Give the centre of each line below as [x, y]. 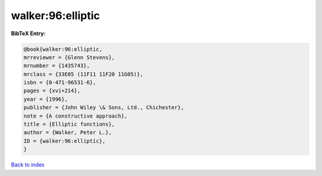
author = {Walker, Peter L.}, [68, 132]
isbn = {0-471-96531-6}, [60, 83]
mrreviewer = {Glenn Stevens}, [69, 57]
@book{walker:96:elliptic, [63, 49]
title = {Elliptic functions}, [69, 124]
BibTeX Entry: [28, 33]
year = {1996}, [46, 99]
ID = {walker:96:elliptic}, [64, 141]
